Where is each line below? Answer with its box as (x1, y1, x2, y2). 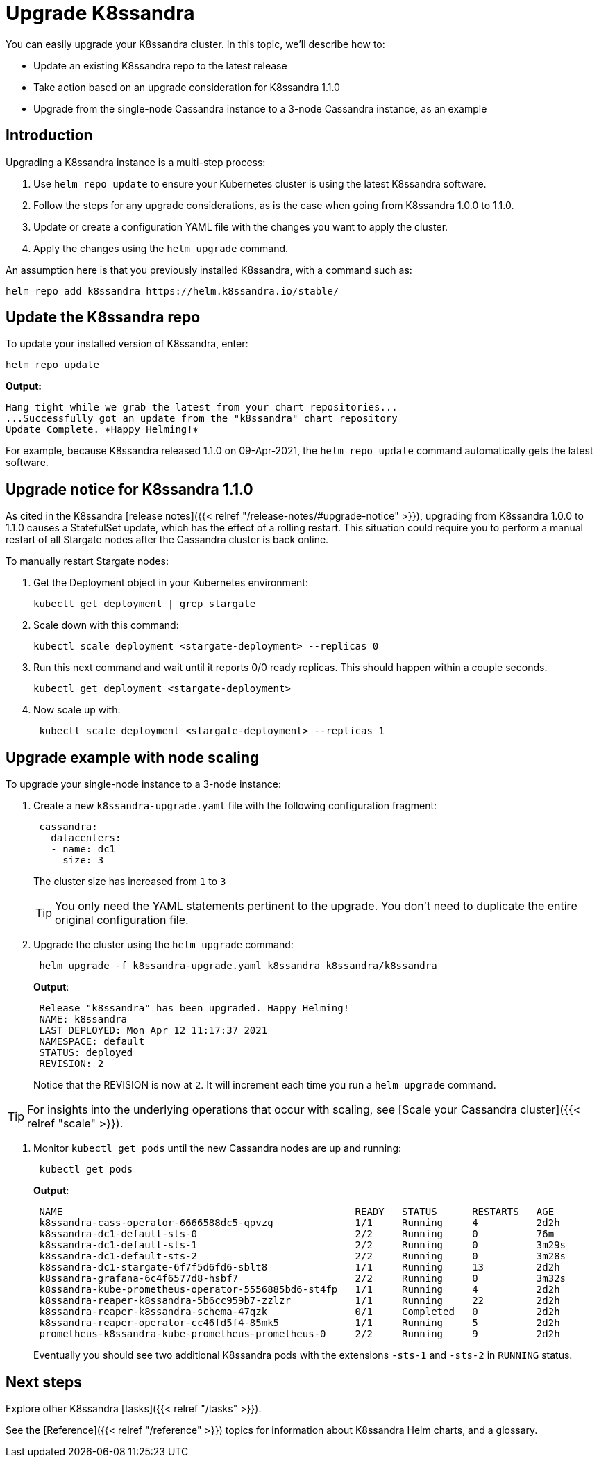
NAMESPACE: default (39, 1036, 145, 1048)
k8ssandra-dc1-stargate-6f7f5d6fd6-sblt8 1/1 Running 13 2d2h (39, 1262, 560, 1273)
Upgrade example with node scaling (6, 748, 260, 766)
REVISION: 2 (39, 1058, 104, 1070)
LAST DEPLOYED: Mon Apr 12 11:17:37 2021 (39, 1025, 268, 1036)
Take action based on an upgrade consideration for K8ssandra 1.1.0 (33, 81, 340, 93)
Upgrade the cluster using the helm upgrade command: (33, 939, 294, 951)
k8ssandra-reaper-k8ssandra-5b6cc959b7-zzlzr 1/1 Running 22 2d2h (39, 1295, 560, 1307)
